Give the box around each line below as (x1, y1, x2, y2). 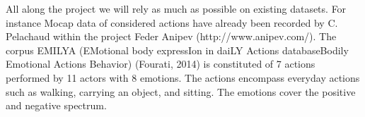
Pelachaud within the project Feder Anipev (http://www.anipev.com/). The (6, 29, 337, 44)
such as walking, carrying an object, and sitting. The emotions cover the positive (6, 84, 356, 99)
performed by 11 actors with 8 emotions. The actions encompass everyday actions (6, 70, 360, 85)
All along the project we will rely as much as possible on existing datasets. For (6, 1, 347, 16)
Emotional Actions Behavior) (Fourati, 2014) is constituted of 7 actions (6, 56, 315, 71)
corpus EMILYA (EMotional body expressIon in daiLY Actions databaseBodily (6, 42, 349, 57)
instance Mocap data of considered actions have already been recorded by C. (6, 15, 338, 30)
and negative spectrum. (6, 98, 107, 113)
